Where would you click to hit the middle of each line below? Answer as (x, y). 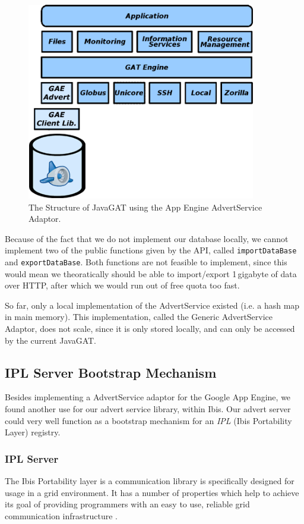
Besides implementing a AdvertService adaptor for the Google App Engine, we (148, 397)
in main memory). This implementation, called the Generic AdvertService (139, 317)
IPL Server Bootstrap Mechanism (111, 372)
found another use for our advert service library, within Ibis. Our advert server (148, 409)
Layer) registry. (33, 432)
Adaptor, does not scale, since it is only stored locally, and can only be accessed (150, 329)
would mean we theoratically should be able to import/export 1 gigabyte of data (151, 273)
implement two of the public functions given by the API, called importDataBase (151, 250)
